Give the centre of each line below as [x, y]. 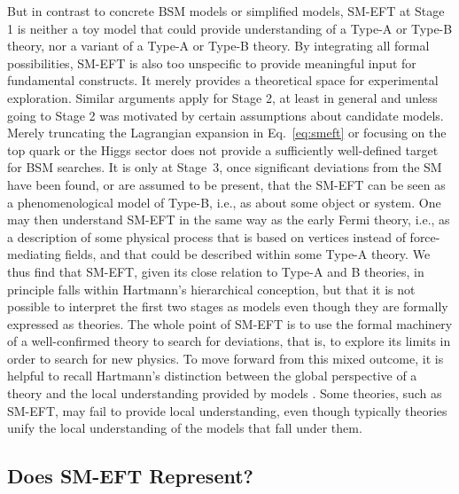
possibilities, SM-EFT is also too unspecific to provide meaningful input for [212, 63]
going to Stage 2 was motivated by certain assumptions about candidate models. [226, 115]
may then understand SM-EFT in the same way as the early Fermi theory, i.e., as [229, 220]
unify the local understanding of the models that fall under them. [185, 428]
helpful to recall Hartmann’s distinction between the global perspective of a [212, 376]
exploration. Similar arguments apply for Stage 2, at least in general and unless [222, 97]
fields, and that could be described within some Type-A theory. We [248, 254]
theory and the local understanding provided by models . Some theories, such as [225, 393]
